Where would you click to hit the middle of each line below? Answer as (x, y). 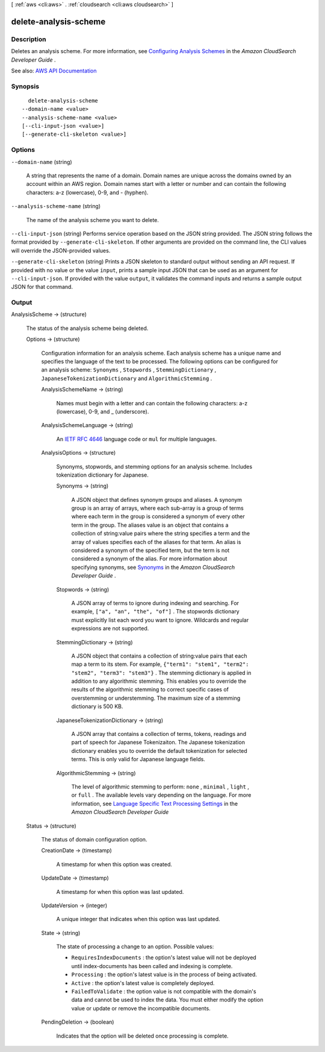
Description (29, 39)
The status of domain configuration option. (94, 839)
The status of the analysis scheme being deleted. (87, 328)
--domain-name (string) (42, 162)
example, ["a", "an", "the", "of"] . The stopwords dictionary (156, 612)
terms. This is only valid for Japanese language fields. (138, 759)
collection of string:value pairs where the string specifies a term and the (160, 533)
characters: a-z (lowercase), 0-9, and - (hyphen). (87, 192)
